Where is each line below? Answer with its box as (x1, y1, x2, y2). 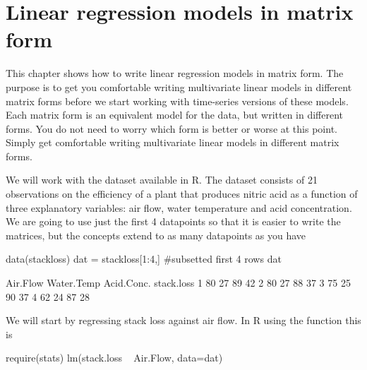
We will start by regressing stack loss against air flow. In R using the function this (6, 313, 361, 328)
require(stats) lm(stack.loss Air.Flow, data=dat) (6, 350, 223, 365)
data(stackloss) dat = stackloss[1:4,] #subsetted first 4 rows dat (6, 251, 282, 266)
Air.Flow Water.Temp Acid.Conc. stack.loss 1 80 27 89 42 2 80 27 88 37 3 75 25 (6, 275, 351, 290)
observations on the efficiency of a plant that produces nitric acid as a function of (6, 186, 358, 201)
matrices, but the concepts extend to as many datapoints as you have (6, 227, 306, 242)
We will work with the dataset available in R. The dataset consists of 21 (6, 172, 318, 187)
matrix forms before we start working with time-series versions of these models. (6, 93, 349, 108)
